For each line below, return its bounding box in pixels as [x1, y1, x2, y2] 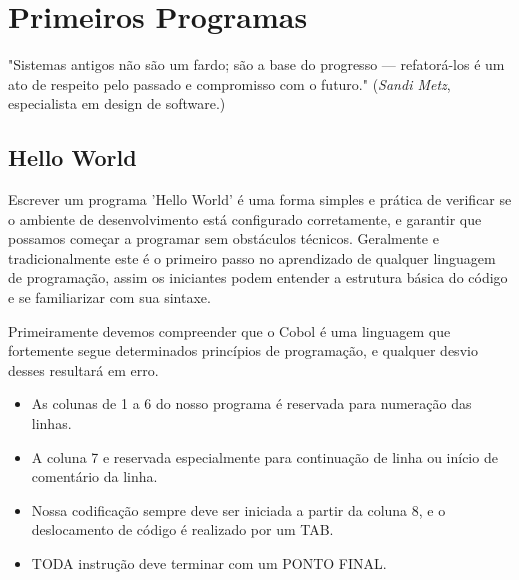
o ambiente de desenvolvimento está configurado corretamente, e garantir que [8, 208, 482, 229]
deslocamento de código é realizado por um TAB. [31, 519, 334, 540]
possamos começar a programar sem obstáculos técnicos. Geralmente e [8, 228, 439, 249]
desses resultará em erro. [8, 359, 159, 380]
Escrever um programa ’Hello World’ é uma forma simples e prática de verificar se [8, 189, 512, 210]
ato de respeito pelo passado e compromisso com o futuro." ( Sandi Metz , [8, 73, 451, 94]
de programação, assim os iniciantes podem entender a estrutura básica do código [8, 267, 508, 288]
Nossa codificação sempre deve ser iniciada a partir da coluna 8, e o [31, 499, 446, 520]
